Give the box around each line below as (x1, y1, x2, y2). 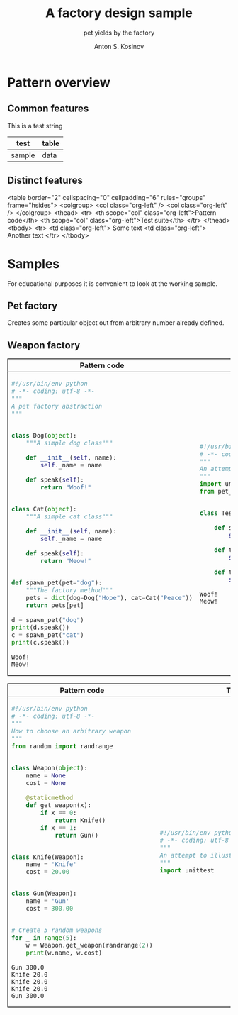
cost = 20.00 (25, 867, 69, 876)
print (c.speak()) (11, 638, 69, 646)
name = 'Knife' (25, 860, 77, 868)
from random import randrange (11, 742, 113, 750)
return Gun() (55, 831, 99, 839)
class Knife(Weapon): (11, 853, 84, 861)
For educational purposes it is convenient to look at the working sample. (7, 279, 218, 288)
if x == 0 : (40, 809, 77, 816)
